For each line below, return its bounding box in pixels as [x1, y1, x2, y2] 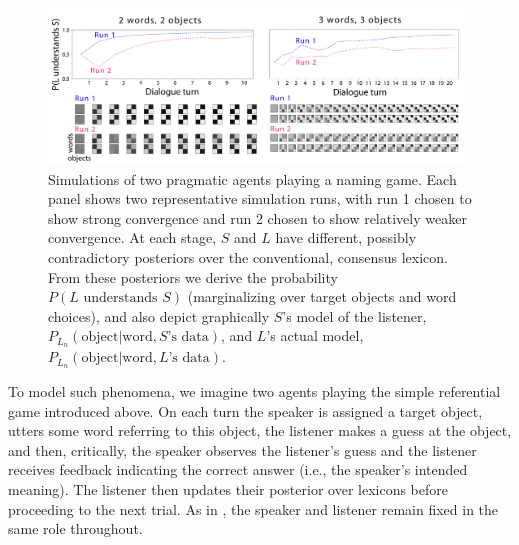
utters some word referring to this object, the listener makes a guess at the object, [8, 420, 512, 441]
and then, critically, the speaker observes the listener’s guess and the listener [8, 439, 477, 460]
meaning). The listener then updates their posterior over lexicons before [8, 479, 448, 500]
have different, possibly [275, 227, 417, 248]
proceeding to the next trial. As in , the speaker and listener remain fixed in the [8, 498, 499, 519]
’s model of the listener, [282, 305, 427, 326]
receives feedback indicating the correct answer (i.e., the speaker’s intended [8, 459, 468, 480]
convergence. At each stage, [48, 227, 217, 248]
